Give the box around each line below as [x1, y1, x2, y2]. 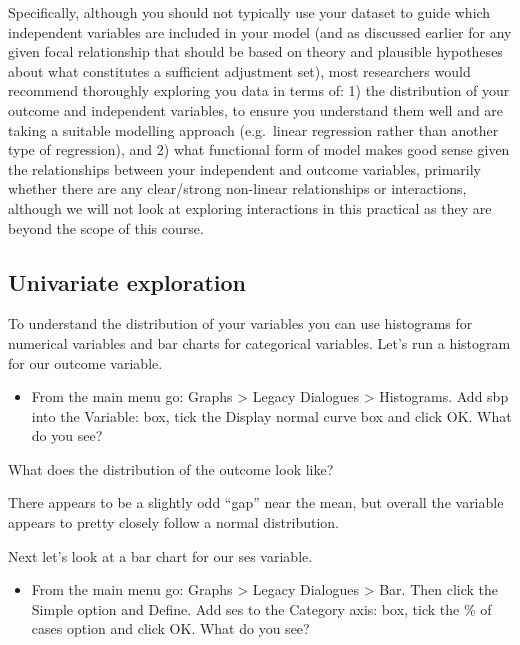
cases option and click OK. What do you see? [31, 618, 310, 639]
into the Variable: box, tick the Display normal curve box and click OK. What [31, 405, 512, 426]
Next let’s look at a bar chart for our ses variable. [8, 545, 313, 566]
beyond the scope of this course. [8, 217, 204, 238]
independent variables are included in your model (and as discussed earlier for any [8, 21, 512, 42]
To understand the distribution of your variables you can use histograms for [8, 313, 473, 334]
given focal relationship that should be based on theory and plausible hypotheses [8, 41, 503, 62]
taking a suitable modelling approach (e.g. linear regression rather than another [8, 119, 499, 140]
